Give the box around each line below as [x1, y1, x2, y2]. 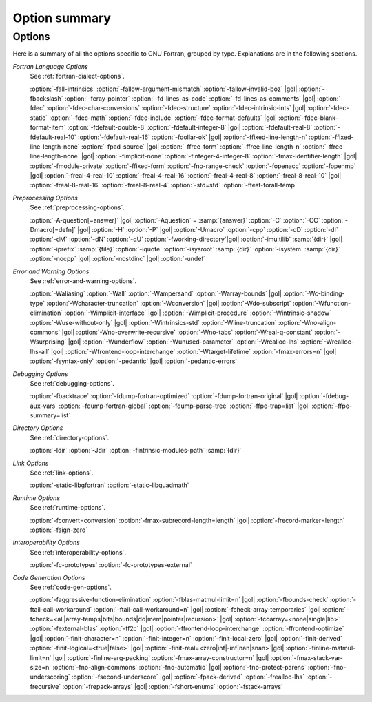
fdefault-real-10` [30, 133, 77, 141]
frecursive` [30, 682, 61, 690]
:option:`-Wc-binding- [282, 289, 345, 298]
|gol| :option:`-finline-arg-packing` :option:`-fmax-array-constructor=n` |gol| [52, 653, 269, 661]
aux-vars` [30, 402, 58, 410]
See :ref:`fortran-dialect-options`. [30, 72, 125, 81]
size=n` [30, 663, 52, 672]
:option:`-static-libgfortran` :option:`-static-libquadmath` [30, 481, 189, 489]
